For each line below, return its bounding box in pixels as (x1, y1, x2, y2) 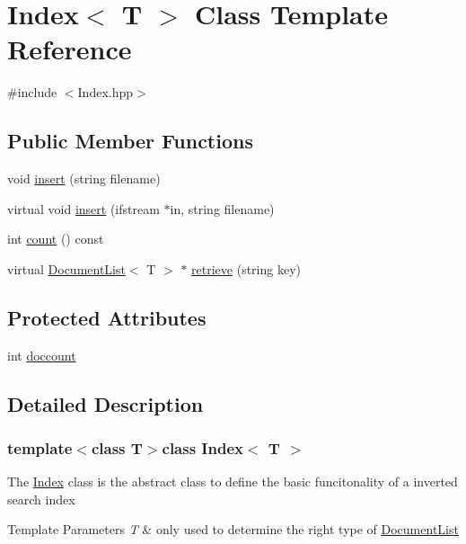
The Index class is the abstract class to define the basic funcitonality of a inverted (7, 472, 458, 491)
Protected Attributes (7, 303, 207, 331)
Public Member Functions (7, 127, 253, 155)
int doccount (7, 345, 76, 364)
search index (7, 489, 75, 508)
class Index (162, 436, 243, 459)
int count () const (7, 229, 104, 248)
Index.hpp (77, 83, 134, 102)
